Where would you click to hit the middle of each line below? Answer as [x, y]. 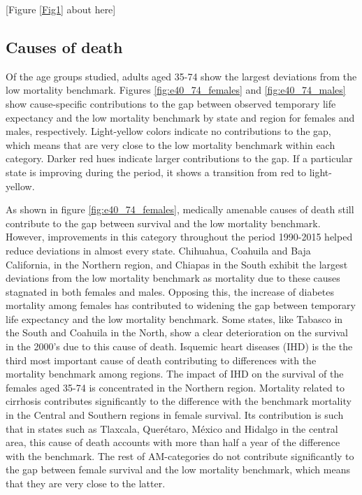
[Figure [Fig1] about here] [61, 9]
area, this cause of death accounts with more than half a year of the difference [173, 442]
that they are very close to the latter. [86, 483]
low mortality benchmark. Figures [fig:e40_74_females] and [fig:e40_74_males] [176, 90]
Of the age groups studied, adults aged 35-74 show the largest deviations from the [181, 76]
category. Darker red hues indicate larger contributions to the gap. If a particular [179, 158]
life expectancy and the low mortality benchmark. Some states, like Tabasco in [174, 318]
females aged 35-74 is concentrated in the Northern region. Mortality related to [175, 387]
